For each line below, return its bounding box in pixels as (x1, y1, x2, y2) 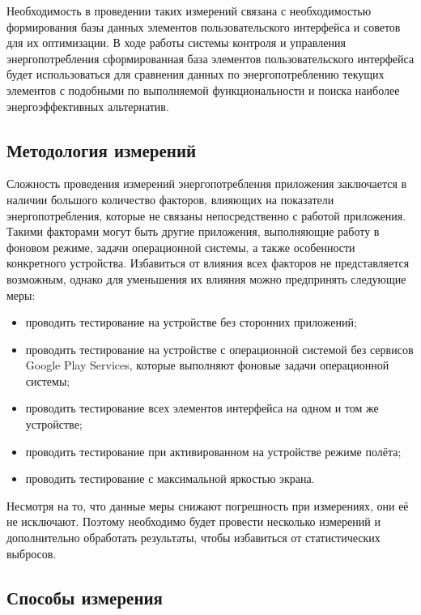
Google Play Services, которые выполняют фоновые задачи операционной (25, 357, 389, 374)
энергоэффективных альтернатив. (6, 97, 169, 114)
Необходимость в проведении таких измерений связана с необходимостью (6, 2, 372, 19)
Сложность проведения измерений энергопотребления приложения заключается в (6, 175, 407, 192)
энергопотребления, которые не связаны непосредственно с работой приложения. (6, 207, 406, 224)
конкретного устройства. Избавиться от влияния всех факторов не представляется (6, 254, 410, 271)
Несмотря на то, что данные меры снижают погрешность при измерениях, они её (6, 497, 409, 514)
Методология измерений (6, 137, 197, 162)
